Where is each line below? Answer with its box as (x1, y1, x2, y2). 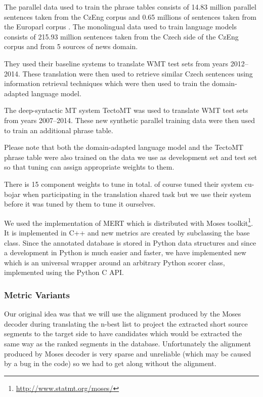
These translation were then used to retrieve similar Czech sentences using (22, 68, 253, 78)
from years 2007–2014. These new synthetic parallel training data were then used (4, 114, 255, 125)
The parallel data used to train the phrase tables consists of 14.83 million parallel (4, 2, 256, 12)
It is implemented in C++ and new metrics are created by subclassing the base (4, 227, 250, 237)
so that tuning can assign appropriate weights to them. (4, 162, 174, 172)
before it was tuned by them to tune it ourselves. (4, 198, 156, 209)
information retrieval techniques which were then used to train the (4, 78, 210, 89)
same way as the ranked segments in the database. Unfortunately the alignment (4, 338, 251, 348)
